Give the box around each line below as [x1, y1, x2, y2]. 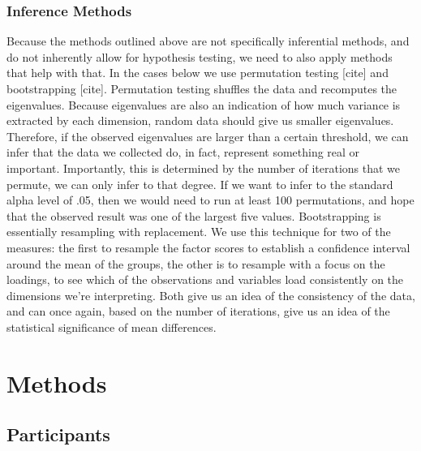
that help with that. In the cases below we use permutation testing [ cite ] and [6, 64, 389, 81]
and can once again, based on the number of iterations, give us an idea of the [6, 303, 390, 320]
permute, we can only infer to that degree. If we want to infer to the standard [6, 175, 393, 192]
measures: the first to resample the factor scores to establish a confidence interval [6, 238, 410, 256]
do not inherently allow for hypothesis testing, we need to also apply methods [6, 48, 393, 65]
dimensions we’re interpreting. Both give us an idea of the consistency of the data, [6, 286, 415, 303]
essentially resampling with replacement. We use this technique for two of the [6, 223, 391, 240]
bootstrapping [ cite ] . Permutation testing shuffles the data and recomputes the [6, 80, 397, 97]
